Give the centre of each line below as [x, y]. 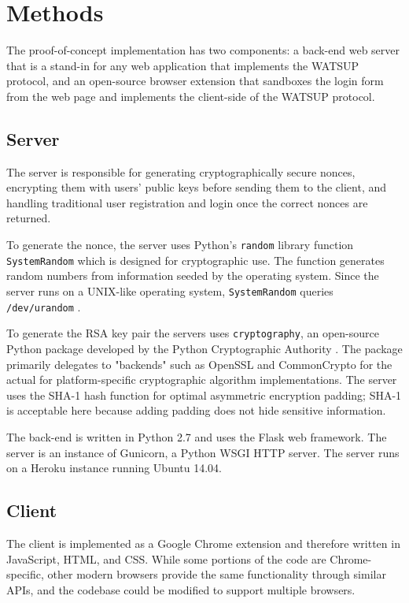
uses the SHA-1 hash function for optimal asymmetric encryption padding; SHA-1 [204, 395]
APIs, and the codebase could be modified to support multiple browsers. [181, 589]
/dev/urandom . [44, 306]
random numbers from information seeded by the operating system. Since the [193, 275]
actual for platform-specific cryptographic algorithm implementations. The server [202, 380]
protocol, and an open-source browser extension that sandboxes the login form [195, 81]
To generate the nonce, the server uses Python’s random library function [180, 245]
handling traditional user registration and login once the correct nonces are [187, 202]
